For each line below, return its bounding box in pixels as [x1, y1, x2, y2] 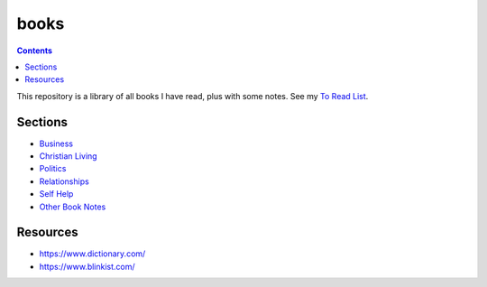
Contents [16, 45, 53, 56]
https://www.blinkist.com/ [39, 261, 135, 272]
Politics [39, 163, 67, 174]
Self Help [39, 189, 74, 199]
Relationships [39, 176, 89, 187]
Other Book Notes [39, 201, 106, 212]
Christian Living [39, 151, 98, 162]
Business [39, 138, 74, 149]
